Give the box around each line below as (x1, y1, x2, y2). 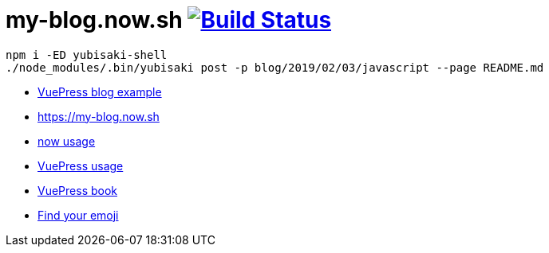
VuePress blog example (38, 84, 162, 99)
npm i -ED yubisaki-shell (6, 48, 168, 61)
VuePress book (38, 183, 118, 197)
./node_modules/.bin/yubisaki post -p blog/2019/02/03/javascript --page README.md (6, 60, 544, 74)
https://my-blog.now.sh (38, 109, 160, 123)
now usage (38, 134, 96, 148)
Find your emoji (38, 208, 119, 222)
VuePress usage (38, 158, 124, 173)
